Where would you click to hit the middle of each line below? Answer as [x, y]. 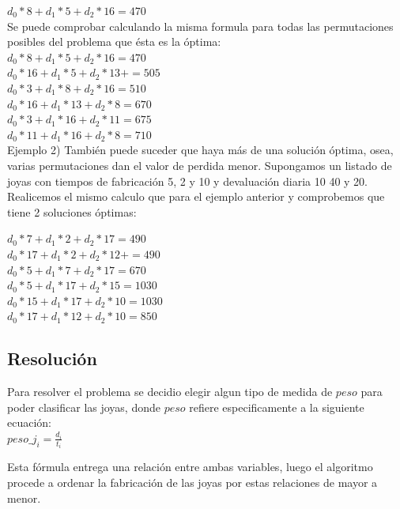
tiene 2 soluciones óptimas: [72, 211]
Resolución [52, 358]
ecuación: [29, 422]
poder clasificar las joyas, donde [84, 407]
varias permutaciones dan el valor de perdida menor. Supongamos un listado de [200, 165]
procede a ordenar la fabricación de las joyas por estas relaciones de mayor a [192, 482]
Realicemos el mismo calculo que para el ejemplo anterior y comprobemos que [196, 196]
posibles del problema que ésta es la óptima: [114, 41]
